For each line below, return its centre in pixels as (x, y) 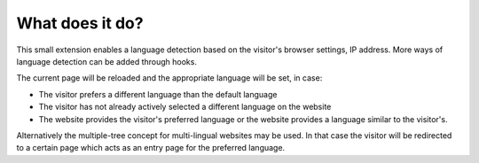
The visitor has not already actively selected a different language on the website (185, 107)
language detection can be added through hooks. (106, 61)
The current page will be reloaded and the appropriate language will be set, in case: (169, 78)
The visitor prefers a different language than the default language (158, 94)
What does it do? (80, 23)
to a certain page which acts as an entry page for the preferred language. (151, 148)
